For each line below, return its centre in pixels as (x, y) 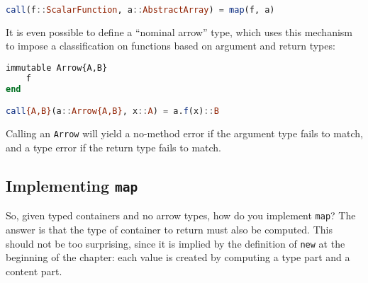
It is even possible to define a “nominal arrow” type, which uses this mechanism (179, 31)
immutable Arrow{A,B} (57, 68)
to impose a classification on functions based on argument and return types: (171, 46)
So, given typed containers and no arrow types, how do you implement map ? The (181, 215)
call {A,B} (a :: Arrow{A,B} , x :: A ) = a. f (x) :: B (112, 111)
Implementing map (72, 185)
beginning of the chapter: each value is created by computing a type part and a (178, 257)
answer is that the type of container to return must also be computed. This (169, 229)
